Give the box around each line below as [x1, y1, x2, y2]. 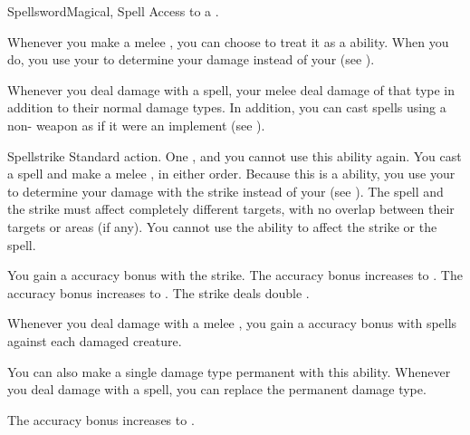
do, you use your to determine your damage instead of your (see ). [7, 50, 375, 69]
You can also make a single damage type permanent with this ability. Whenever [7, 362, 451, 381]
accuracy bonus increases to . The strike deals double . [7, 283, 310, 302]
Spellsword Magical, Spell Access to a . [7, 2, 219, 20]
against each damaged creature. [7, 331, 182, 350]
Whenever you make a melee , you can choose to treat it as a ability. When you [7, 32, 449, 51]
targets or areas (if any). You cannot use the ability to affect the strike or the [7, 217, 437, 236]
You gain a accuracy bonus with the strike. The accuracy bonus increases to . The [7, 266, 463, 285]
